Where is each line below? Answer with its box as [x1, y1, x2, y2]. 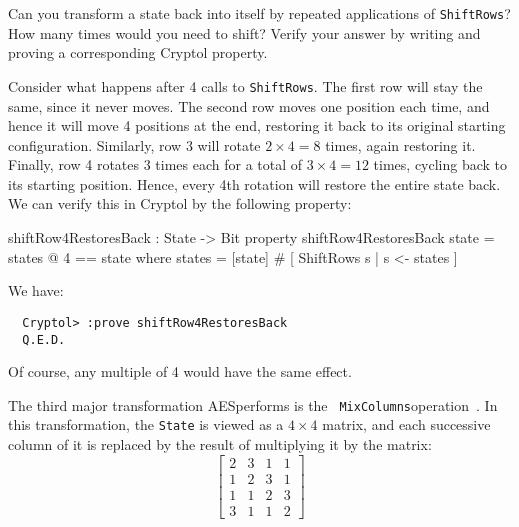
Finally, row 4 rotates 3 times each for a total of [8, 154, 303, 175]
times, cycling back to [373, 154, 508, 175]
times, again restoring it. [325, 134, 476, 155]
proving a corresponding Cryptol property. [8, 42, 268, 63]
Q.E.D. [22, 332, 66, 347]
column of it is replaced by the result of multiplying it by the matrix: [8, 434, 432, 455]
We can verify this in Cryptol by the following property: [8, 193, 352, 214]
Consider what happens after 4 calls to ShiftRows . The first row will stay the [8, 75, 483, 96]
